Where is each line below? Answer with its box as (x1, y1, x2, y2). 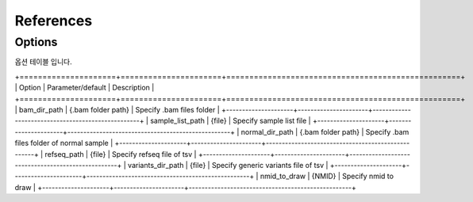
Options (14, 35, 58, 49)
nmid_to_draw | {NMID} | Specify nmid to (260, 171, 394, 181)
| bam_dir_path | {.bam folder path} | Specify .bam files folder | (14, 105, 220, 114)
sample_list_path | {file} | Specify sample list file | (149, 116, 311, 126)
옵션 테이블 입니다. (14, 57, 72, 67)
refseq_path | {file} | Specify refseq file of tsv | (44, 149, 197, 158)
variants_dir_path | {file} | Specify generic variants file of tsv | (127, 160, 329, 170)
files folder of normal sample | (14, 139, 113, 148)
